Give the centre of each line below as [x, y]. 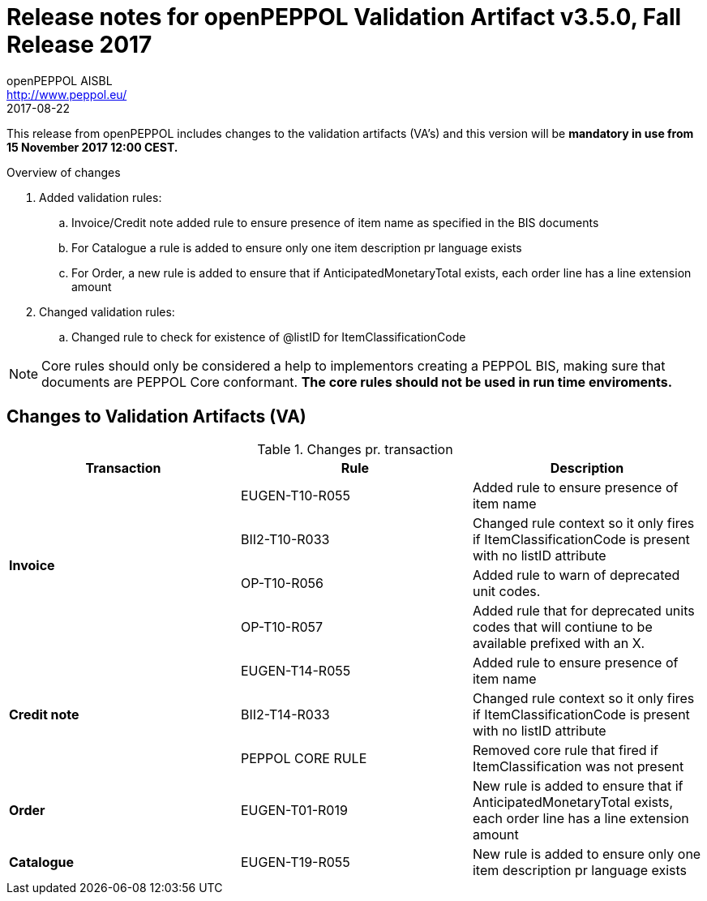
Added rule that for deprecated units [583, 610]
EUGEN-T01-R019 [294, 810]
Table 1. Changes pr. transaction [355, 449]
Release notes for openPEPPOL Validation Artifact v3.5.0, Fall [344, 17]
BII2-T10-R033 [285, 539]
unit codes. [506, 591]
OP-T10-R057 [282, 626]
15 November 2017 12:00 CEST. [92, 147]
